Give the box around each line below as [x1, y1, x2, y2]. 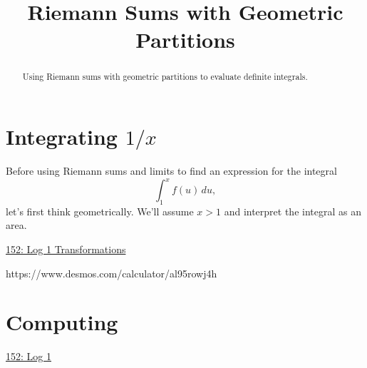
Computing [6, 307, 118, 337]
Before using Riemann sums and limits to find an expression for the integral [6, 163, 337, 178]
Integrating [6, 122, 118, 151]
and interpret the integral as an [224, 203, 361, 218]
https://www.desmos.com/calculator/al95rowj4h [6, 265, 217, 280]
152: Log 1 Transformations [6, 242, 126, 257]
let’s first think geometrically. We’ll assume [6, 203, 194, 218]
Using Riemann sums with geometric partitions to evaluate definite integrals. [22, 71, 308, 83]
